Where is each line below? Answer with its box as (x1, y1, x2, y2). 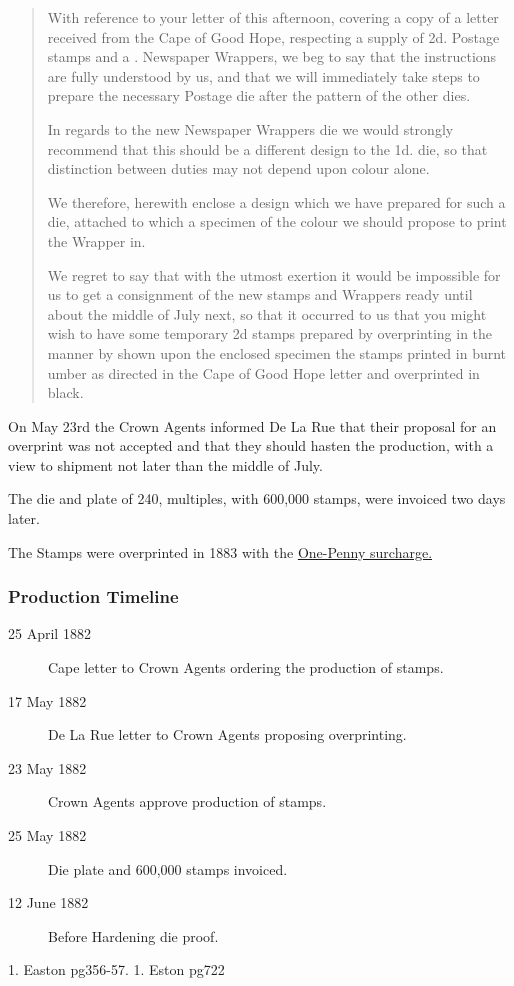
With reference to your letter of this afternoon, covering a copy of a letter (47, 7, 499, 27)
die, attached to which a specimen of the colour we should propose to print (47, 211, 507, 232)
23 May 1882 (8, 757, 87, 778)
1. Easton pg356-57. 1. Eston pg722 (8, 959, 225, 980)
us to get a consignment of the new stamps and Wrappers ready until (47, 284, 473, 305)
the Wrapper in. (47, 230, 146, 251)
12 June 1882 (8, 892, 89, 913)
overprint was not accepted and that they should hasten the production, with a (8, 435, 494, 456)
